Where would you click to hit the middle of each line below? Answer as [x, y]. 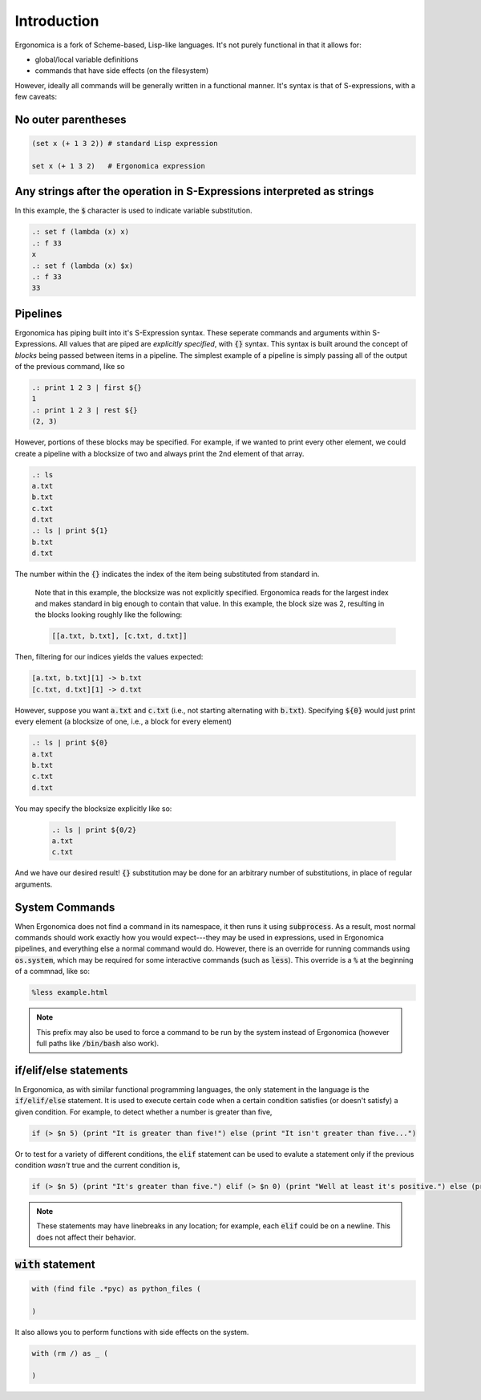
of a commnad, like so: [52, 972]
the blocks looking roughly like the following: [109, 615]
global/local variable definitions [87, 59]
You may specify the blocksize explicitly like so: [93, 808]
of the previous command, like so [70, 366]
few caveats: [36, 97]
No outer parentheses [71, 119]
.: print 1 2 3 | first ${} [87, 388]
